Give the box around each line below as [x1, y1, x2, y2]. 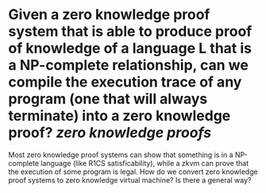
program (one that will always [8, 90, 208, 108]
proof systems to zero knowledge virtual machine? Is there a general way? [8, 175, 252, 184]
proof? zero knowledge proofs [8, 124, 212, 142]
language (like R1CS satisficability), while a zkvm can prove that [40, 158, 249, 168]
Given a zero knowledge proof [8, 6, 210, 24]
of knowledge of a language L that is [8, 40, 253, 57]
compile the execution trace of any [8, 73, 242, 91]
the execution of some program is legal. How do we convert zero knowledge [8, 167, 258, 176]
